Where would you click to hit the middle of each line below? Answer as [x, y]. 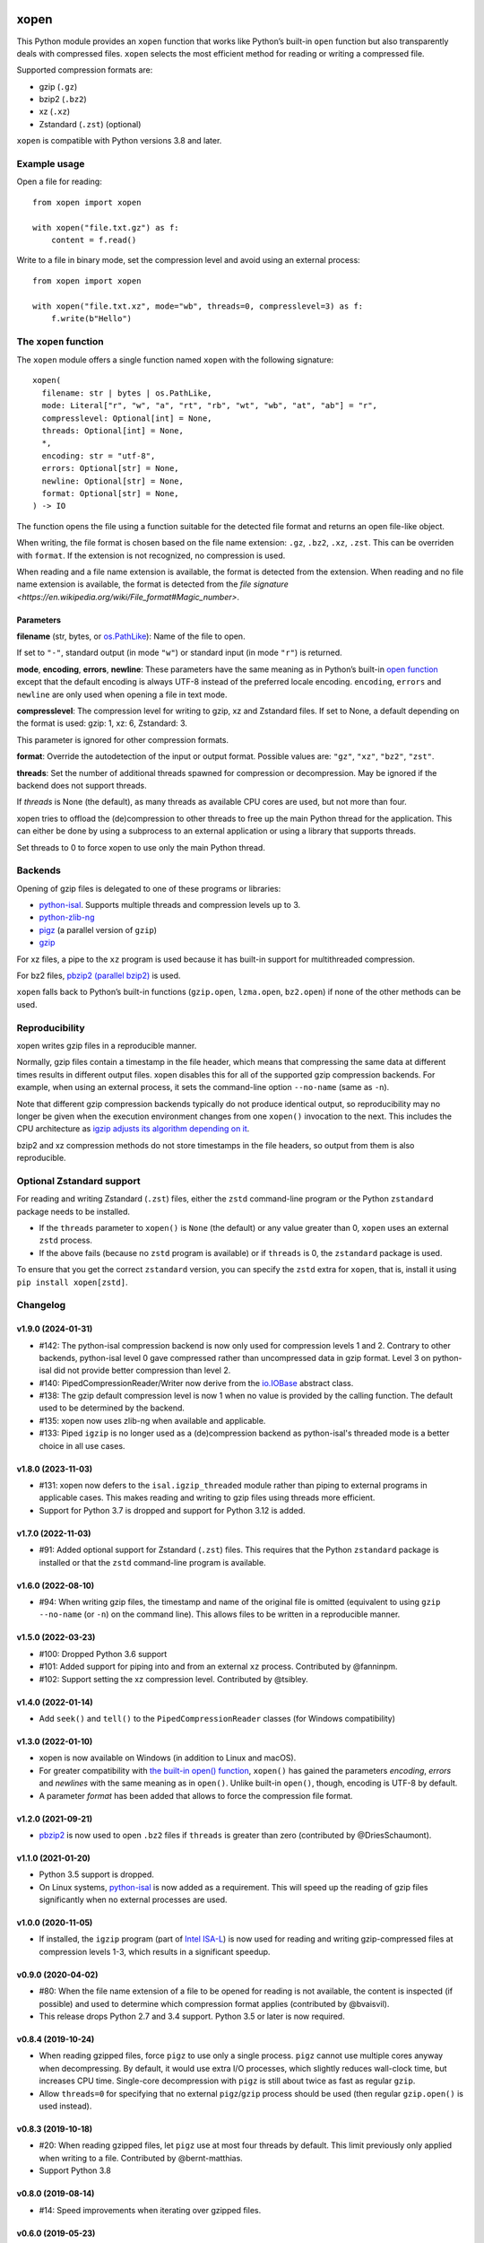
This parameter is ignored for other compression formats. [122, 739]
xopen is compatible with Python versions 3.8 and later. [119, 141]
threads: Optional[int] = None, [112, 431]
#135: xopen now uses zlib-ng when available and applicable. [152, 1420]
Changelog [41, 1305]
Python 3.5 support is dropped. [96, 1874]
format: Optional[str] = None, [110, 493]
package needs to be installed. [73, 1211]
